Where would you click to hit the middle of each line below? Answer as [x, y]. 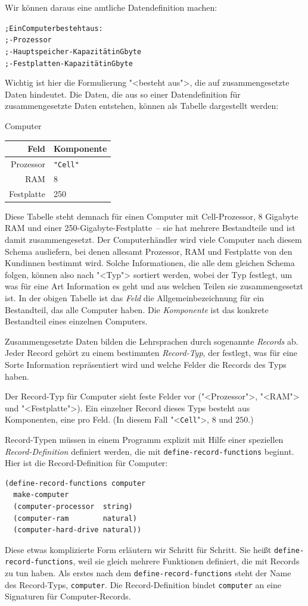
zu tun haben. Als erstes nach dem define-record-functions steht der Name [148, 573]
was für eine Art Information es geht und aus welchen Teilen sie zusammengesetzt [154, 286]
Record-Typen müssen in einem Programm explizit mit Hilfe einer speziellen [144, 439]
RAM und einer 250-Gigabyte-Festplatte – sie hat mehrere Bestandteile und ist [150, 228]
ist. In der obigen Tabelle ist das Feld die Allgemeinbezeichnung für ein [135, 297]
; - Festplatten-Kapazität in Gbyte [69, 63]
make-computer [41, 495]
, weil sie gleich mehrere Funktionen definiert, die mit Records [186, 561]
